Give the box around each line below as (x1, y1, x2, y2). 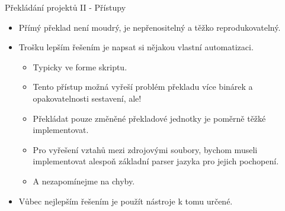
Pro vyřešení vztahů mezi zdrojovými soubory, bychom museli (33, 143, 258, 155)
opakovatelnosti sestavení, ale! (33, 92, 142, 104)
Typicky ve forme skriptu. (33, 60, 127, 73)
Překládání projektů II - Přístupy (5, 1, 126, 13)
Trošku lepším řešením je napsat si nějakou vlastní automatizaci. (18, 41, 254, 53)
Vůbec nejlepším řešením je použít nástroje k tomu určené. (18, 194, 233, 207)
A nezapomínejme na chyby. (33, 174, 135, 187)
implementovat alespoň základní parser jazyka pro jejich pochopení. (33, 155, 279, 167)
